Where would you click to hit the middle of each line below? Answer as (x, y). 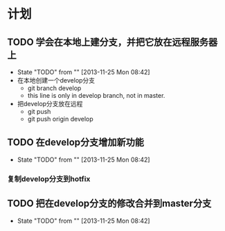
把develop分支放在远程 (50, 104)
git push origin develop (60, 119)
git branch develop (54, 88)
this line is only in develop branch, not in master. (96, 95)
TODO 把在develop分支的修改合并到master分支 (109, 204)
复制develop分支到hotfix (49, 179)
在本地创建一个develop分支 (56, 80)
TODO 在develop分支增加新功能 (75, 143)
